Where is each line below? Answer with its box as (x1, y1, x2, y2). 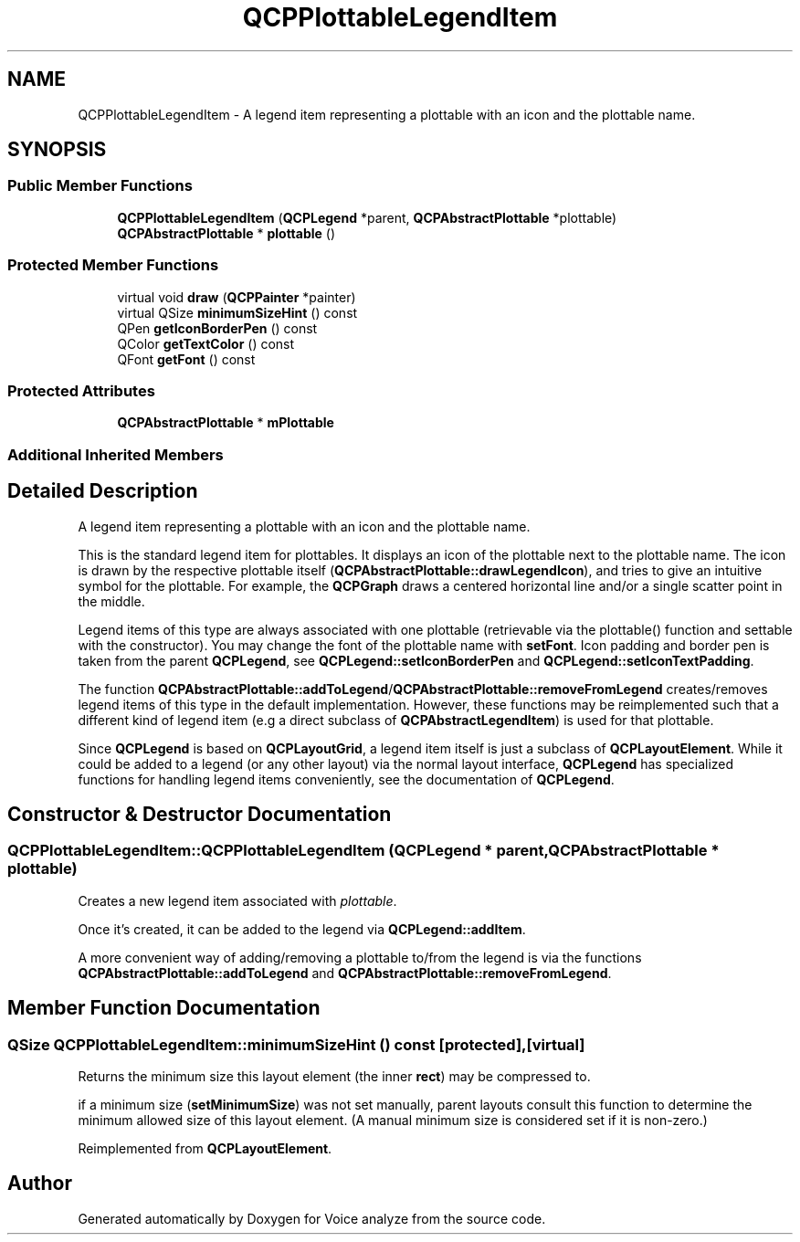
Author (7, 1172, 72, 1195)
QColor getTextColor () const (117, 335, 295, 352)
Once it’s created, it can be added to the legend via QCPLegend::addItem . (78, 921, 526, 937)
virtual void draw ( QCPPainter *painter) (117, 289, 356, 305)
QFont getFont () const (117, 351, 256, 367)
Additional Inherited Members (7, 445, 224, 464)
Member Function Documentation (7, 996, 321, 1020)
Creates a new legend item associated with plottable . (78, 892, 397, 909)
